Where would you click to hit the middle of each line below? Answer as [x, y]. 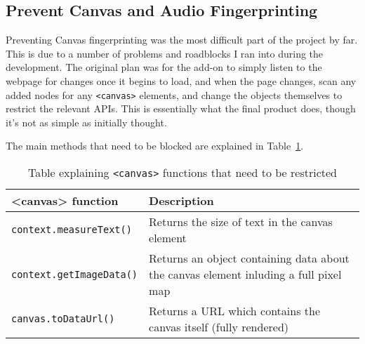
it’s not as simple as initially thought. [86, 122]
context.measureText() [72, 230]
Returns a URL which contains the [235, 311]
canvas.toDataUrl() [63, 319]
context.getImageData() [75, 274]
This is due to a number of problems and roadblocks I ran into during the [165, 53]
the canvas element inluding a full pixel [245, 274]
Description [181, 201]
